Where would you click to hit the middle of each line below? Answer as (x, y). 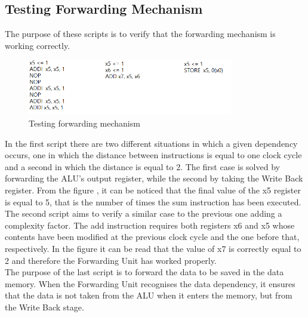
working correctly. (38, 45)
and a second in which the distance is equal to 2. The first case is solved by (142, 166)
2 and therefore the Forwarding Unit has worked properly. (111, 260)
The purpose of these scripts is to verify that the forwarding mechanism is (140, 34)
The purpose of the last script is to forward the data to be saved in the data (144, 272)
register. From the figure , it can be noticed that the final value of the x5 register (153, 190)
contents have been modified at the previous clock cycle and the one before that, (152, 237)
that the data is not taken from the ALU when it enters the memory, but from (149, 295)
